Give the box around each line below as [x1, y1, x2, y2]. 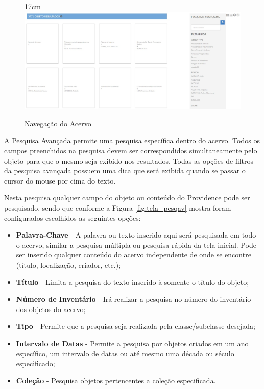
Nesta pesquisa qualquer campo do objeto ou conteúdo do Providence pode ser [4, 192, 250, 203]
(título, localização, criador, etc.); [16, 260, 121, 270]
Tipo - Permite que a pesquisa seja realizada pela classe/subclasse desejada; [16, 321, 255, 331]
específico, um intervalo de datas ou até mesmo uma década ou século [16, 348, 234, 358]
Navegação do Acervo [25, 118, 91, 128]
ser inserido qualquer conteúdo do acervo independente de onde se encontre [16, 249, 251, 260]
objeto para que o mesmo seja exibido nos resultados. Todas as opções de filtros [4, 155, 254, 166]
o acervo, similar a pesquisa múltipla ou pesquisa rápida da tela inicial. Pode [16, 239, 256, 250]
